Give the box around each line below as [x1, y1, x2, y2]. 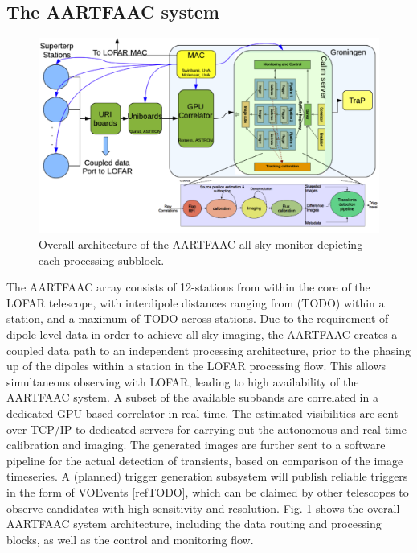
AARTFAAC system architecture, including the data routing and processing [6, 515, 382, 532]
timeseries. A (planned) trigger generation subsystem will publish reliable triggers [6, 468, 408, 485]
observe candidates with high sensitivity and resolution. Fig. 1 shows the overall [6, 499, 400, 516]
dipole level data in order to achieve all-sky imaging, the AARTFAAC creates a [6, 325, 398, 342]
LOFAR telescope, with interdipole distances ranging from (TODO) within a [6, 294, 385, 311]
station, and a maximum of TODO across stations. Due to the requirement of [6, 310, 389, 327]
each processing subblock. [39, 251, 165, 268]
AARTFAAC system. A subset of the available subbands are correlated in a [6, 389, 378, 406]
